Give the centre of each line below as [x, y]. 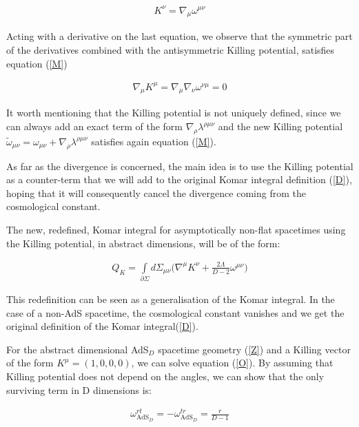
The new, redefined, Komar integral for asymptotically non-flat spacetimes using [176, 229]
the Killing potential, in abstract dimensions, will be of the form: [143, 243]
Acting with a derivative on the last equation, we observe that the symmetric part [179, 36]
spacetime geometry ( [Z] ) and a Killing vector [254, 349]
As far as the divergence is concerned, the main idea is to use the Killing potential [180, 166]
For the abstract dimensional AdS [78, 349]
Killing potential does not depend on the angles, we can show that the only [165, 376]
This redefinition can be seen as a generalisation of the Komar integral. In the [171, 299]
